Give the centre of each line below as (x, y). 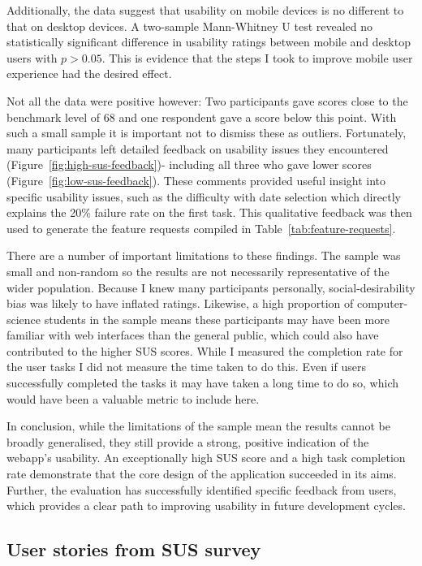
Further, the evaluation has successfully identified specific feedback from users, (202, 489)
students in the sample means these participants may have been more (217, 319)
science (24, 319)
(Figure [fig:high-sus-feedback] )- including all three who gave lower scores (189, 164)
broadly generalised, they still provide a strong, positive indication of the (188, 441)
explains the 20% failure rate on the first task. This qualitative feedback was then (209, 212)
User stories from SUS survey (134, 549)
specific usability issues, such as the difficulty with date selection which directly (204, 196)
